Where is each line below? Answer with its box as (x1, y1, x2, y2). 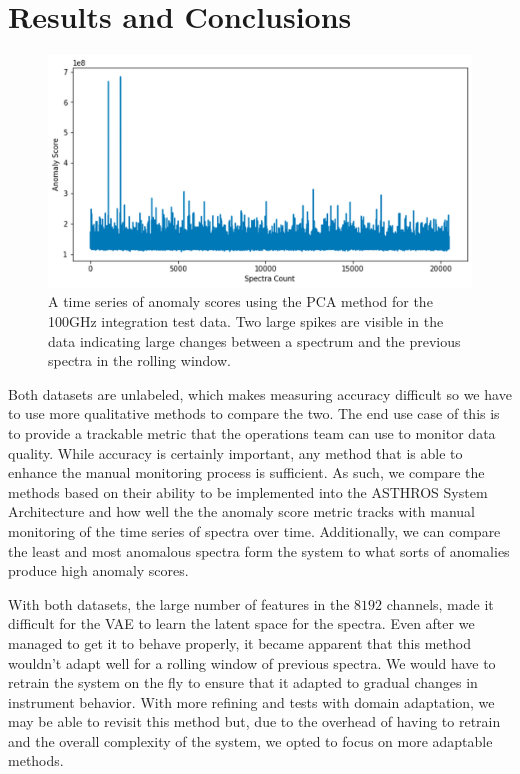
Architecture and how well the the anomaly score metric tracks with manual (8, 501, 475, 522)
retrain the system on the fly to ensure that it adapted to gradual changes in (8, 672, 478, 693)
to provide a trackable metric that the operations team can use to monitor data (8, 422, 496, 443)
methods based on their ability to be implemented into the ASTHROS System (8, 481, 488, 502)
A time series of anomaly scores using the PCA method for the (48, 291, 433, 312)
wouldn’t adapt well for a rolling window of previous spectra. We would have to (8, 652, 496, 673)
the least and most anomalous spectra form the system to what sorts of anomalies (8, 540, 510, 561)
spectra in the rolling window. (48, 350, 231, 371)
